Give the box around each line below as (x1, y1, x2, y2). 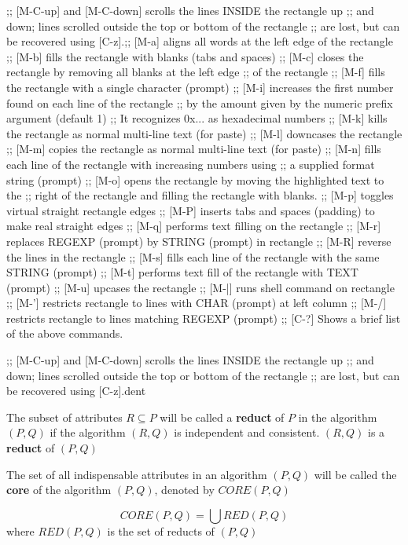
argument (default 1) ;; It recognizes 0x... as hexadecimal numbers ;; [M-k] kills (6, 110, 388, 126)
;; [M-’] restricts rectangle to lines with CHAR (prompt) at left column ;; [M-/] (6, 294, 387, 311)
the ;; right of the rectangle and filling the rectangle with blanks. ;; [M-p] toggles (6, 187, 394, 203)
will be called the (314, 466, 397, 482)
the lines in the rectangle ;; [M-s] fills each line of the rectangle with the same (6, 248, 380, 265)
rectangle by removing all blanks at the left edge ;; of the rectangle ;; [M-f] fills (6, 64, 385, 80)
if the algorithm (50, 424, 126, 441)
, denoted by (154, 481, 215, 498)
